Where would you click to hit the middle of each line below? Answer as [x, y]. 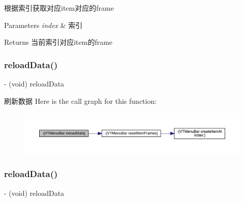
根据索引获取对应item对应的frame [59, 8]
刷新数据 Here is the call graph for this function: [81, 100]
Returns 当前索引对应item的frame [58, 42]
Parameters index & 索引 [43, 25]
